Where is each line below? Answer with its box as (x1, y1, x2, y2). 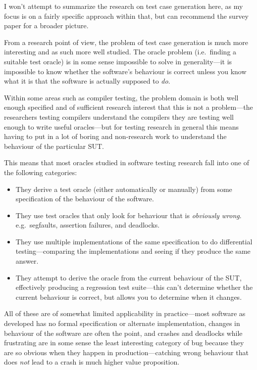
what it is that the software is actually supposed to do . (4, 76, 170, 86)
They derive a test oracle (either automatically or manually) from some (15, 184, 232, 194)
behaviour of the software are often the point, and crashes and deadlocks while (4, 327, 243, 338)
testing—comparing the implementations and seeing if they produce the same (15, 246, 251, 256)
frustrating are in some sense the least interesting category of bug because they (4, 337, 244, 348)
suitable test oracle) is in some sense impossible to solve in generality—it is (4, 56, 232, 66)
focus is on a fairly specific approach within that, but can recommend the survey (4, 10, 249, 21)
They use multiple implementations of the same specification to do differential (15, 236, 253, 246)
